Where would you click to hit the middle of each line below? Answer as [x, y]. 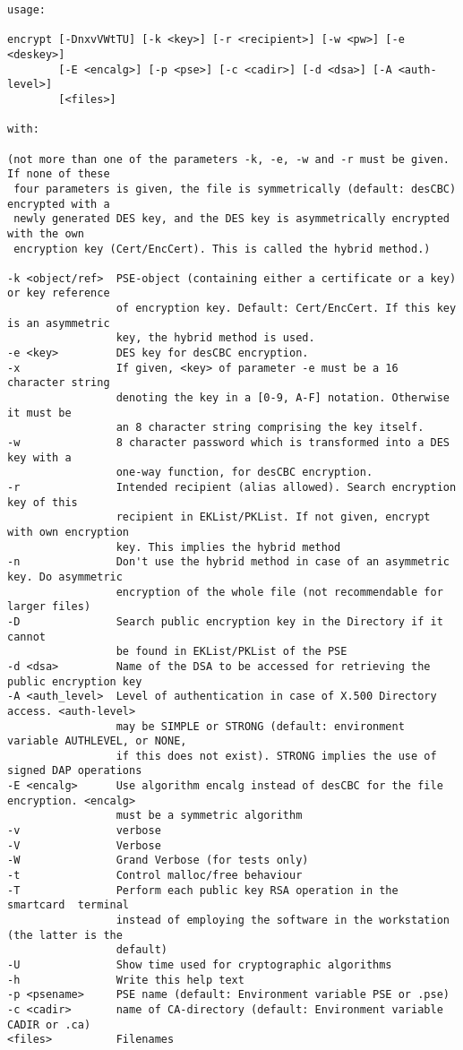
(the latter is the [65, 935]
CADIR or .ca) [49, 1024]
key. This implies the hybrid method [228, 547]
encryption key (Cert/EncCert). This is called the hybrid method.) [222, 249]
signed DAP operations [75, 771]
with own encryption [69, 532]
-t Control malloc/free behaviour [155, 876]
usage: [26, 10]
